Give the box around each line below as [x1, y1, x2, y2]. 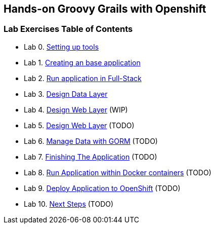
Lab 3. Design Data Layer [24, 89, 108, 98]
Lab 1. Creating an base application [24, 58, 141, 67]
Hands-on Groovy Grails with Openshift [4, 3, 206, 15]
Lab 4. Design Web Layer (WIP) [24, 105, 128, 114]
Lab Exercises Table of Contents [4, 24, 133, 34]
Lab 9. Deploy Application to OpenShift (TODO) [24, 183, 181, 193]
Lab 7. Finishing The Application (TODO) [24, 152, 157, 161]
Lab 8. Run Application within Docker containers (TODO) [24, 168, 211, 177]
